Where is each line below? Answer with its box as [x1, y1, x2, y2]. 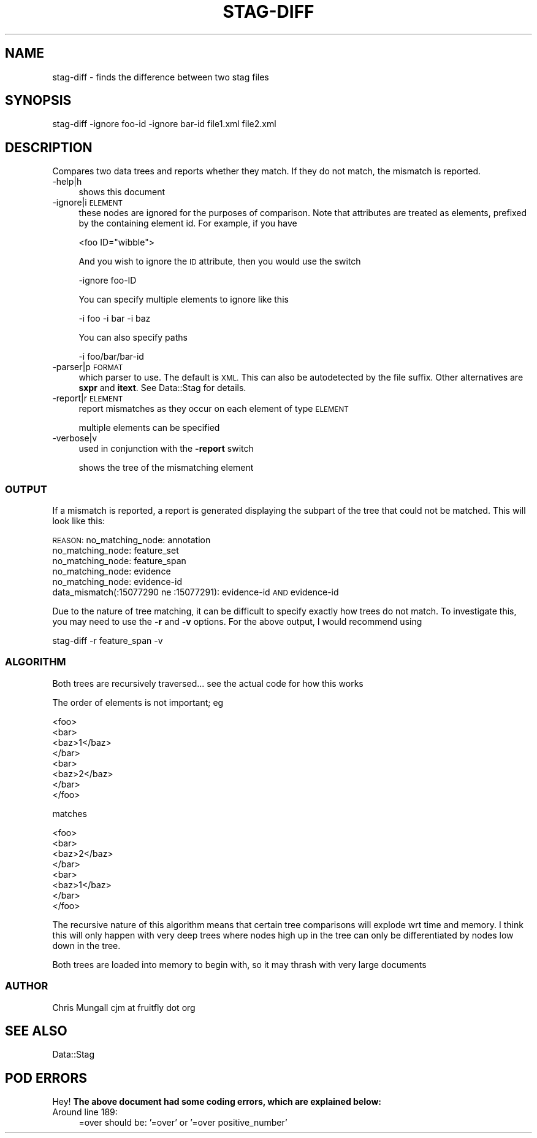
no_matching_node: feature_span [52, 555, 186, 567]
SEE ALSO [5, 1023, 67, 1039]
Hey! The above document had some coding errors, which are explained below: [52, 1096, 381, 1107]
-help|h [52, 176, 82, 187]
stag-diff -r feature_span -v [52, 635, 163, 646]
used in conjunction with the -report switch [78, 443, 254, 454]
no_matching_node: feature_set [52, 545, 179, 556]
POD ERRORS [5, 1070, 87, 1086]
